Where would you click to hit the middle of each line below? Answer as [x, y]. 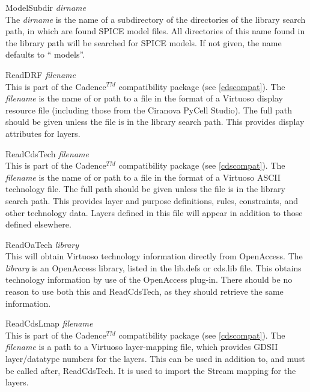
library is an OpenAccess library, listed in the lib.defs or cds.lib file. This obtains [153, 267]
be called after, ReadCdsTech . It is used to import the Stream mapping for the [151, 370]
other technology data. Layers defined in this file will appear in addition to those [154, 212]
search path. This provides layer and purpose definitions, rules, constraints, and [152, 200]
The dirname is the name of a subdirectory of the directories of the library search [156, 19]
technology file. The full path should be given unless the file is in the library [145, 189]
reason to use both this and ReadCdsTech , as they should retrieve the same [144, 291]
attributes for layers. [43, 133]
